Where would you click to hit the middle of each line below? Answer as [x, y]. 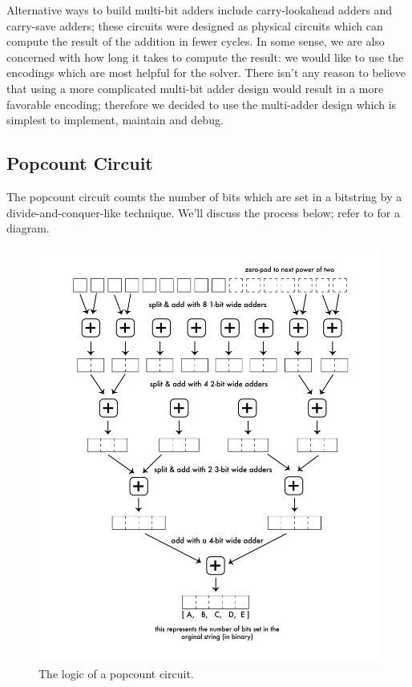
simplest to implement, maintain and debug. [115, 120]
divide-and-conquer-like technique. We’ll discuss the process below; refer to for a [203, 212]
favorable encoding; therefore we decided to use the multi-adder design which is [202, 104]
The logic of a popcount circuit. [116, 673]
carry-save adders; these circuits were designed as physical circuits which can [195, 25]
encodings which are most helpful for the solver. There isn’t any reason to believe [206, 73]
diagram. [28, 228]
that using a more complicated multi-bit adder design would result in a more [195, 88]
